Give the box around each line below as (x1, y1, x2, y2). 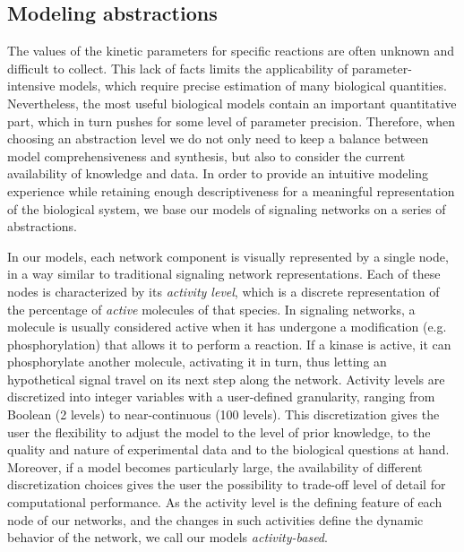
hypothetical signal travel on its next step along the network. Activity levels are (7, 369, 445, 388)
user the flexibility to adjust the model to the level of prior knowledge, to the (7, 422, 431, 441)
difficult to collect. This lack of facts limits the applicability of (7, 58, 348, 77)
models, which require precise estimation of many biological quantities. (59, 76, 447, 95)
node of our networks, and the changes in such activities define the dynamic (7, 510, 424, 529)
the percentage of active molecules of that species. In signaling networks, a (7, 299, 416, 318)
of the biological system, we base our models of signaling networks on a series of (7, 199, 446, 218)
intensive (7, 76, 56, 95)
